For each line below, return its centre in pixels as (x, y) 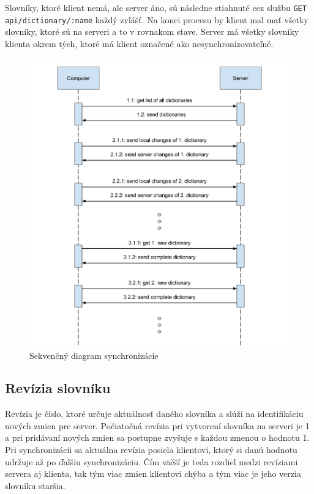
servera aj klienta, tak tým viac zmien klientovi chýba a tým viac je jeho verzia (153, 474)
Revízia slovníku (58, 388)
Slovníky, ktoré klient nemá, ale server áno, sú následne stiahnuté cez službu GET (156, 7)
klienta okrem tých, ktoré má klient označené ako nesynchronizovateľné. (139, 43)
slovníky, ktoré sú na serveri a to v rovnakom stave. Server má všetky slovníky (152, 31)
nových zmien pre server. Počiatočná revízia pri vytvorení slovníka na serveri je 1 (157, 425)
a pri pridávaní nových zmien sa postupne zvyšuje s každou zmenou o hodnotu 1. (157, 437)
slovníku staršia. (35, 485)
